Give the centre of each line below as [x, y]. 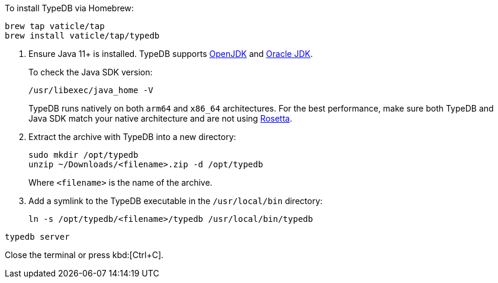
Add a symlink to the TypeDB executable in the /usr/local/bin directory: [176, 201]
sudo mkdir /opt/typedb [83, 155]
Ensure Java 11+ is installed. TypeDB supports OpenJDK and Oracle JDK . [171, 54]
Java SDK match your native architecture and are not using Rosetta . [160, 118]
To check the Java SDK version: [91, 72]
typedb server [37, 237]
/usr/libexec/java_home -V [91, 90]
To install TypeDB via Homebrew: [69, 8]
